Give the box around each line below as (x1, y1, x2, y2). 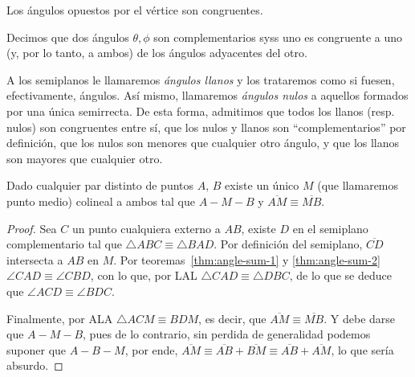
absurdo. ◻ (6, 357, 63, 374)
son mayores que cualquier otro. (6, 150, 163, 166)
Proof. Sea (6, 219, 57, 236)
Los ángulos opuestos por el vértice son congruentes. (6, 2, 263, 18)
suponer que (6, 341, 67, 358)
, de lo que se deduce (289, 267, 392, 284)
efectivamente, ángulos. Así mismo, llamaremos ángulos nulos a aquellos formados (6, 87, 409, 104)
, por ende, (124, 341, 178, 358)
